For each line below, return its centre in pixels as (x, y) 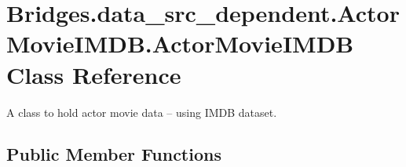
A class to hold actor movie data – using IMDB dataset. (142, 112)
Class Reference (94, 74)
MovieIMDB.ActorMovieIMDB (180, 44)
